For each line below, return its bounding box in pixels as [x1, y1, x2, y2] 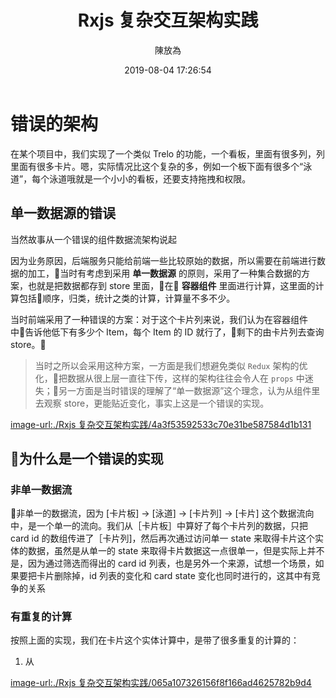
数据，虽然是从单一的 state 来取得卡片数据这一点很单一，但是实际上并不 [27, 545, 325, 557]
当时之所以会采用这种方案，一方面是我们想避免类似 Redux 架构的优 [34, 359, 308, 371]
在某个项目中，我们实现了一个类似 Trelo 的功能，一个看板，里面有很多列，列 [10, 147, 326, 160]
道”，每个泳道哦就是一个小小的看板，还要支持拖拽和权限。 [10, 172, 252, 185]
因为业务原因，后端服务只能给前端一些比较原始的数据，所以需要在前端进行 [10, 254, 317, 266]
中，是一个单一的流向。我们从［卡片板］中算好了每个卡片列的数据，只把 [10, 520, 308, 532]
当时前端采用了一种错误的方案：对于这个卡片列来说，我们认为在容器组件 [10, 313, 308, 325]
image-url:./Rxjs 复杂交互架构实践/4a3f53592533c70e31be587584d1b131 [10, 418, 312, 430]
